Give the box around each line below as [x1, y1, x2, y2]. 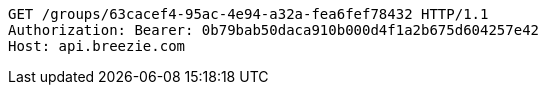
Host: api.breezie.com [8, 38, 186, 54]
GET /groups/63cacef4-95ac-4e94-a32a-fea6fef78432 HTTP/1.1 [8, 6, 489, 22]
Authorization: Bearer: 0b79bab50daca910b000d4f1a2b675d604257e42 [8, 22, 540, 38]
